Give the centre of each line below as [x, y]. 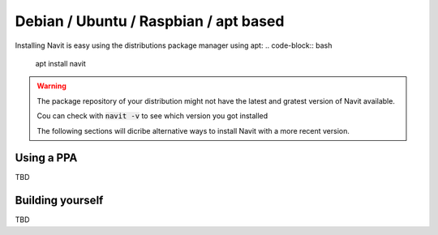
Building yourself [59, 201]
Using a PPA [46, 158]
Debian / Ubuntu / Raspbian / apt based [150, 21]
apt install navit [60, 63]
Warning [52, 86]
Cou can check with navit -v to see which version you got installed [152, 116]
